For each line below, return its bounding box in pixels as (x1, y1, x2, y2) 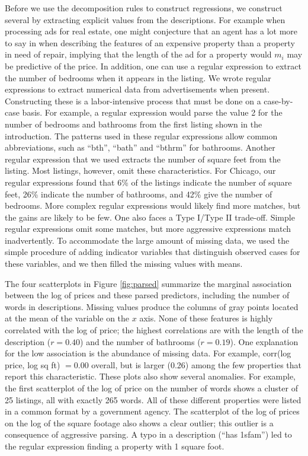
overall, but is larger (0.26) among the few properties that (91, 358, 301, 371)
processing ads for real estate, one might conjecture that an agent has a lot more (5, 25, 298, 37)
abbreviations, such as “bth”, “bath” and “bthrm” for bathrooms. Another (5, 141, 275, 154)
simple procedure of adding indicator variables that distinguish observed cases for (5, 245, 300, 258)
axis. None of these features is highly (139, 312, 273, 324)
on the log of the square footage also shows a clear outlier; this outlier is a (5, 416, 274, 429)
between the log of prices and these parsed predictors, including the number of (5, 289, 290, 301)
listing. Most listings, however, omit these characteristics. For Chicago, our (5, 164, 276, 177)
